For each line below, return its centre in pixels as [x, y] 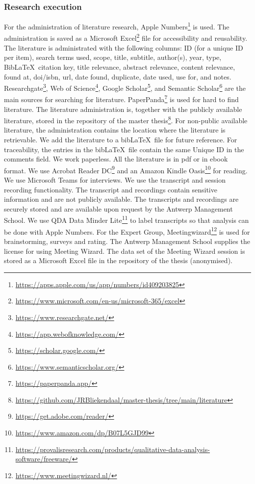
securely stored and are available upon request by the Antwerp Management [118, 208]
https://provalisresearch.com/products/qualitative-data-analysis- [113, 449]
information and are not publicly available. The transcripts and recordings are [121, 199]
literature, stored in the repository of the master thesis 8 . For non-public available [126, 120]
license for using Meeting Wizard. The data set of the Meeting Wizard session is [125, 251]
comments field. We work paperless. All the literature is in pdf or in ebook [116, 159]
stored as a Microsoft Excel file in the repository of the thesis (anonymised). [118, 260]
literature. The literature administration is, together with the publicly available [123, 109]
